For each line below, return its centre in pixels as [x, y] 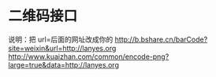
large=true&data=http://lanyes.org [64, 64]
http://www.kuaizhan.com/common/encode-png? [89, 57]
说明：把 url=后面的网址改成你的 [61, 39]
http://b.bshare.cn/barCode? [161, 39]
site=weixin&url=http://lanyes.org [62, 48]
